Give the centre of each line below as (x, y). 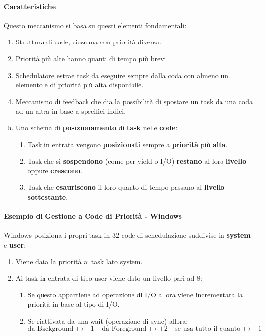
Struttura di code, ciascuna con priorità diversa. (88, 42)
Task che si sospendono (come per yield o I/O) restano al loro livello (137, 161)
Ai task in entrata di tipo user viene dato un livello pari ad (105, 278)
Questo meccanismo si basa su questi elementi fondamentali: (95, 25)
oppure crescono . (55, 170)
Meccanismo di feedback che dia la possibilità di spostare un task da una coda (134, 101)
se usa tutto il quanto (208, 329)
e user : (15, 244)
